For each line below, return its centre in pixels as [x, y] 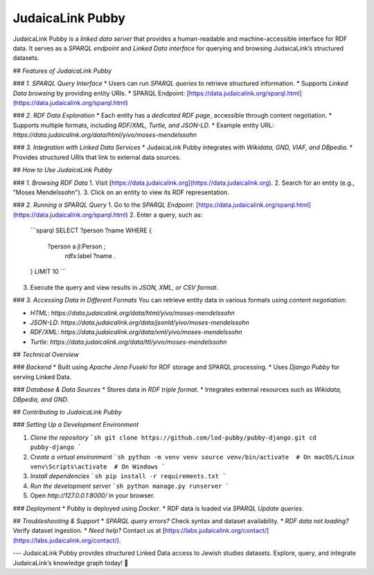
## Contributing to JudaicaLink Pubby [68, 412]
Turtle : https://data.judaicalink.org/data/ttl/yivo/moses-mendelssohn [128, 342]
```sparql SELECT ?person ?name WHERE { [91, 230]
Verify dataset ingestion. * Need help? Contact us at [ [89, 531]
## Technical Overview [46, 355]
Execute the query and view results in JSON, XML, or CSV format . [124, 287]
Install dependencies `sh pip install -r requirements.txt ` [128, 476]
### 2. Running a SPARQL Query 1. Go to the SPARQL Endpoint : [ [106, 205]
